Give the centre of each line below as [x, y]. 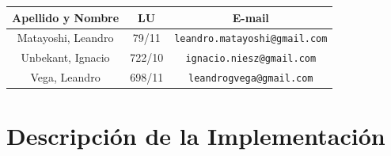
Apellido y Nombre [66, 17]
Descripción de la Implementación [196, 135]
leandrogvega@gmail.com [251, 79]
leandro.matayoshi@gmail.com [251, 39]
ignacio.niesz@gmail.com [251, 59]
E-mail [251, 17]
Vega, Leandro [65, 77]
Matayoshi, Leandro [65, 38]
